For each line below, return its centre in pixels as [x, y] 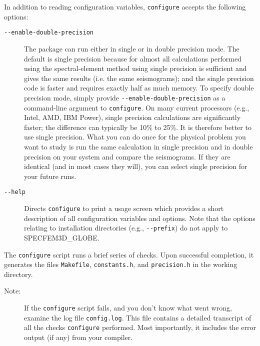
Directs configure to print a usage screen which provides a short [124, 208]
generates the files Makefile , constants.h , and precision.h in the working [121, 264]
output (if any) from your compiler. [78, 337]
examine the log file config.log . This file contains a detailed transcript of [138, 317]
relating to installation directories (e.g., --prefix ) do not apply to [126, 228]
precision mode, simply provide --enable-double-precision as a [125, 97]
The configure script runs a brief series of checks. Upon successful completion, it [129, 254]
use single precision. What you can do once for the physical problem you [135, 137]
